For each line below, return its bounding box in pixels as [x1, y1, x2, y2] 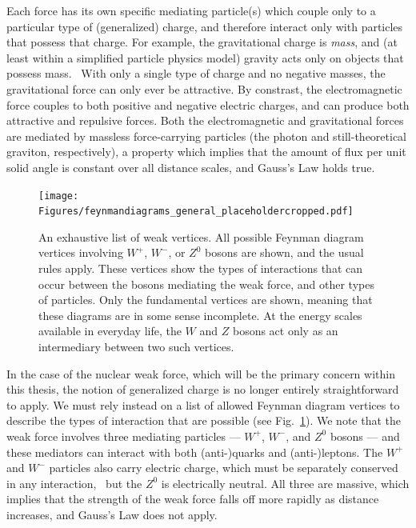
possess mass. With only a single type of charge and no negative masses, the [6, 65, 386, 82]
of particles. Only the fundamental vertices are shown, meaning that [38, 291, 373, 308]
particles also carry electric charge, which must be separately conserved [49, 459, 398, 476]
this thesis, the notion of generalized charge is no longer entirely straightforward [6, 381, 399, 398]
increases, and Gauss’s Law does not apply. [6, 506, 218, 522]
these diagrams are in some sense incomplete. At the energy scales [38, 306, 362, 323]
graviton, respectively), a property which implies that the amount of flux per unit [6, 143, 406, 160]
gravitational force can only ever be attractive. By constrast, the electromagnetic [6, 80, 402, 97]
